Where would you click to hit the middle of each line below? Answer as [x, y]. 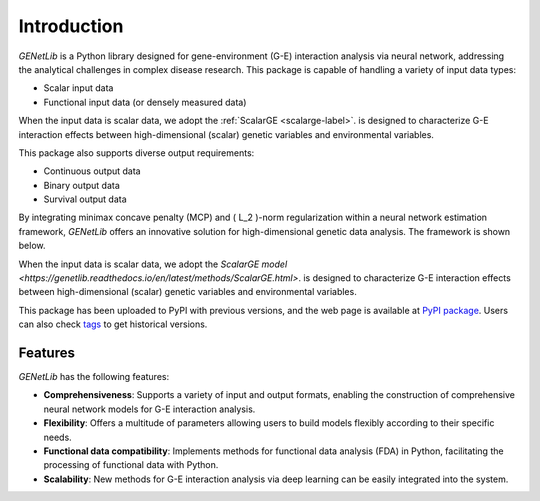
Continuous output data [92, 171]
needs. [57, 437]
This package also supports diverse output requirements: [136, 152]
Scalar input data [78, 88]
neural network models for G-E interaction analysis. [149, 409]
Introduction [71, 26]
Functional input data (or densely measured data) [145, 102]
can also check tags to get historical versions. [113, 324]
